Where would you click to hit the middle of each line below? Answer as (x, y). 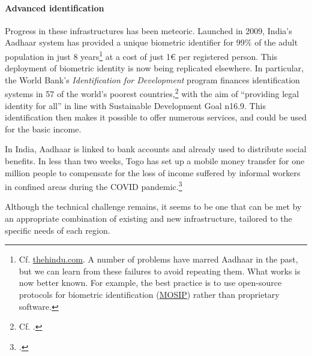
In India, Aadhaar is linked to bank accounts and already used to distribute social (156, 149)
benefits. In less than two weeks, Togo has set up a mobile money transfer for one (155, 161)
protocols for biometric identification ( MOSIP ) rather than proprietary (149, 295)
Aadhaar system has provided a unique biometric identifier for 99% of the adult (151, 42)
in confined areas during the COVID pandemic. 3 (94, 185)
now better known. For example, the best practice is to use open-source (150, 283)
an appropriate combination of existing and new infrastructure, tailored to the (148, 218)
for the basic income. (43, 129)
